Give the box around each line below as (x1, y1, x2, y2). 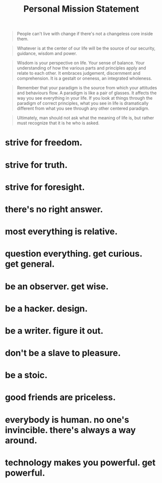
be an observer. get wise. (5, 281, 109, 292)
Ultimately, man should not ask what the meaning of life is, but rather (16, 115, 154, 121)
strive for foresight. (5, 181, 85, 192)
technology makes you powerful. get (5, 457, 156, 468)
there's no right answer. (5, 204, 103, 215)
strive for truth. (5, 159, 68, 171)
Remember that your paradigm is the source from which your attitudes (16, 85, 157, 91)
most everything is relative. (5, 226, 118, 237)
